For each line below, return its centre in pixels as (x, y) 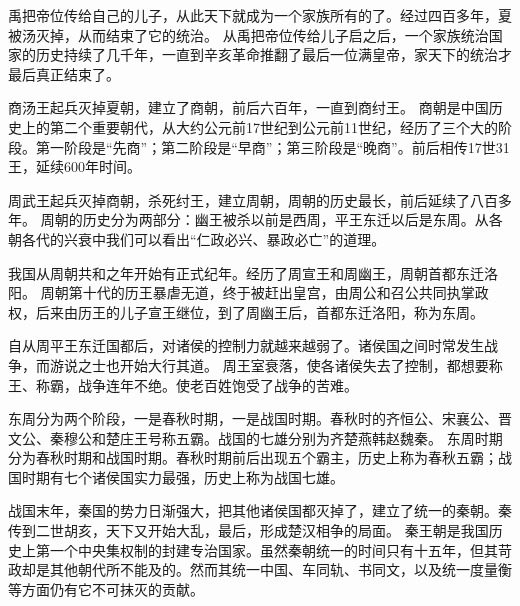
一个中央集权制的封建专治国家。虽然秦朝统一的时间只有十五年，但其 (273, 549)
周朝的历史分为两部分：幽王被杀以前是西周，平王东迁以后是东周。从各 (271, 219)
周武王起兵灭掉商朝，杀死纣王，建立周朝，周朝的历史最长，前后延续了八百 (253, 199)
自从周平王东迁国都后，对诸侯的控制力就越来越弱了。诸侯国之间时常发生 (246, 345)
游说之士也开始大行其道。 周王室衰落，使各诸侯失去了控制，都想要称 (276, 364)
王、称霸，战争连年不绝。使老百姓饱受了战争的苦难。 (183, 384)
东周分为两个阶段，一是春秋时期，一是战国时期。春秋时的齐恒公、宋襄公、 (253, 418)
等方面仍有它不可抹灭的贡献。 (106, 588)
